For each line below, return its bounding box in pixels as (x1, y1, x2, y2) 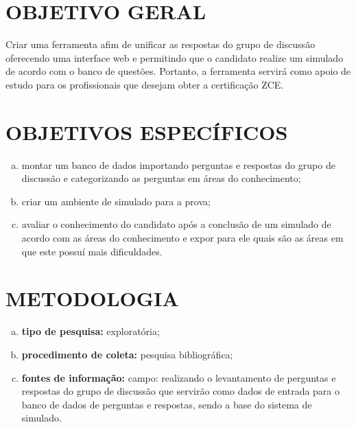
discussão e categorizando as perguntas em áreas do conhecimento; (21, 171, 301, 185)
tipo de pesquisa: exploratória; (21, 324, 160, 338)
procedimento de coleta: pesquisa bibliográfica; (21, 347, 233, 361)
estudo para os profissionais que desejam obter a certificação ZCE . (5, 77, 284, 91)
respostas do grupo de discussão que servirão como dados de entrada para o (21, 384, 340, 398)
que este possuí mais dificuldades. (21, 244, 163, 258)
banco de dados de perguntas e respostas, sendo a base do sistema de (21, 397, 312, 411)
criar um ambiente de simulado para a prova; (21, 194, 211, 208)
